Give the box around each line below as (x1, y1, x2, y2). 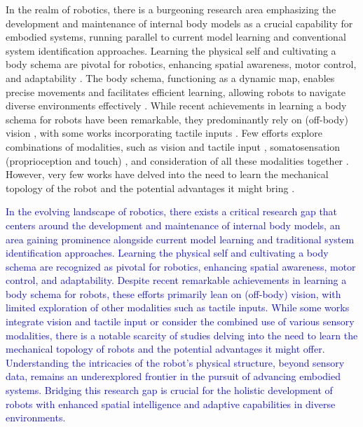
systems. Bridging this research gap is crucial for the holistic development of (6, 383, 333, 398)
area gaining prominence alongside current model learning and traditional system (6, 231, 355, 246)
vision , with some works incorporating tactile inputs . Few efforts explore (6, 126, 322, 140)
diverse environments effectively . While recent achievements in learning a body (6, 98, 347, 113)
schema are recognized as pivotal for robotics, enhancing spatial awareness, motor (6, 259, 356, 273)
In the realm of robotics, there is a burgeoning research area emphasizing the (6, 2, 336, 16)
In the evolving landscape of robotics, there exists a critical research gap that (6, 204, 338, 219)
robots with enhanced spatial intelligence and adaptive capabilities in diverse (6, 396, 336, 411)
